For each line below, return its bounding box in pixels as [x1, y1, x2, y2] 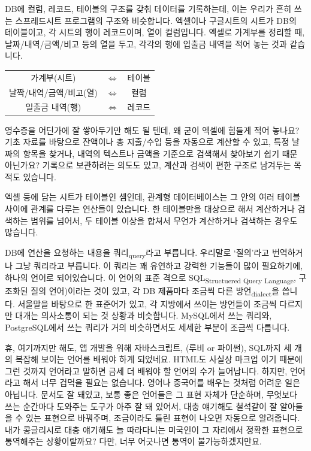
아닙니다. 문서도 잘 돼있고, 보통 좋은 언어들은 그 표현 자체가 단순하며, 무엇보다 [5, 388, 297, 400]
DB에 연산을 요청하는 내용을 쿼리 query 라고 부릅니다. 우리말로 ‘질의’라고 [5, 246, 270, 260]
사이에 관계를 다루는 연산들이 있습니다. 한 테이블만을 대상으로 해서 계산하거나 [5, 202, 295, 215]
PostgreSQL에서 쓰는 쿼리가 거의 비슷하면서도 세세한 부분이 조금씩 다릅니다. [5, 321, 290, 333]
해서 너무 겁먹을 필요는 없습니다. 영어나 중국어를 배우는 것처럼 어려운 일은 [23, 376, 301, 389]
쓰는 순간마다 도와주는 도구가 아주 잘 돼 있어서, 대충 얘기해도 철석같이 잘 [5, 399, 277, 412]
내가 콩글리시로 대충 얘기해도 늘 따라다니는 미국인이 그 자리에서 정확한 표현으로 [5, 423, 303, 435]
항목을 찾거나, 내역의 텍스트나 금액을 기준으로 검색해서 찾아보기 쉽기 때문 [23, 147, 298, 159]
